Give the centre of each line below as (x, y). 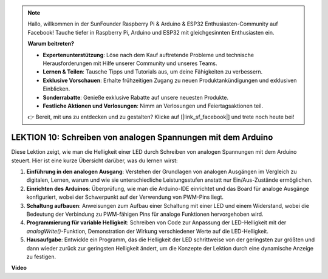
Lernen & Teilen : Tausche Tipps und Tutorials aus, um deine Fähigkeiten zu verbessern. (153, 72)
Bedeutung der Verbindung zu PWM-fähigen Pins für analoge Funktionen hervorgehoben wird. (145, 214)
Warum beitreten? (51, 44)
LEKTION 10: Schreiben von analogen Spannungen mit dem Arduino (142, 138)
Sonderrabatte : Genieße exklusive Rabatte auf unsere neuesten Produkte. (136, 97)
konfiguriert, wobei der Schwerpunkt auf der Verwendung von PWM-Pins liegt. (125, 197)
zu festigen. (41, 257)
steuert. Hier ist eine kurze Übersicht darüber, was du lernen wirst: (95, 160)
